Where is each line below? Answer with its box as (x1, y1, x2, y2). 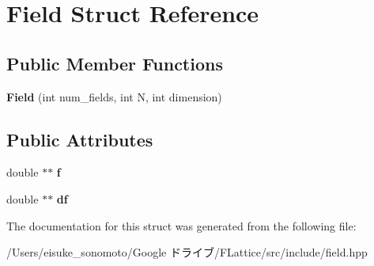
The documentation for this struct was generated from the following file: (6, 217, 357, 234)
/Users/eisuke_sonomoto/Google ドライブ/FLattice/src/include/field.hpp (6, 244, 368, 260)
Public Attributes (6, 127, 153, 151)
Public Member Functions (6, 51, 223, 75)
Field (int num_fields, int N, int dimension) (6, 88, 222, 104)
